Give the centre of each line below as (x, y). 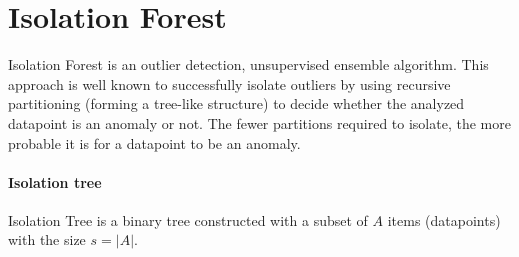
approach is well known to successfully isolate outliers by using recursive (229, 83)
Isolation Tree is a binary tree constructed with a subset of (188, 219)
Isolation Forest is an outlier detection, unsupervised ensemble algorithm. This (248, 64)
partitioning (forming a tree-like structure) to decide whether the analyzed (236, 103)
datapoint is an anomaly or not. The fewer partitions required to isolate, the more (259, 122)
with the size (47, 239)
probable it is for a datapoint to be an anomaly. (154, 142)
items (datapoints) (444, 219)
